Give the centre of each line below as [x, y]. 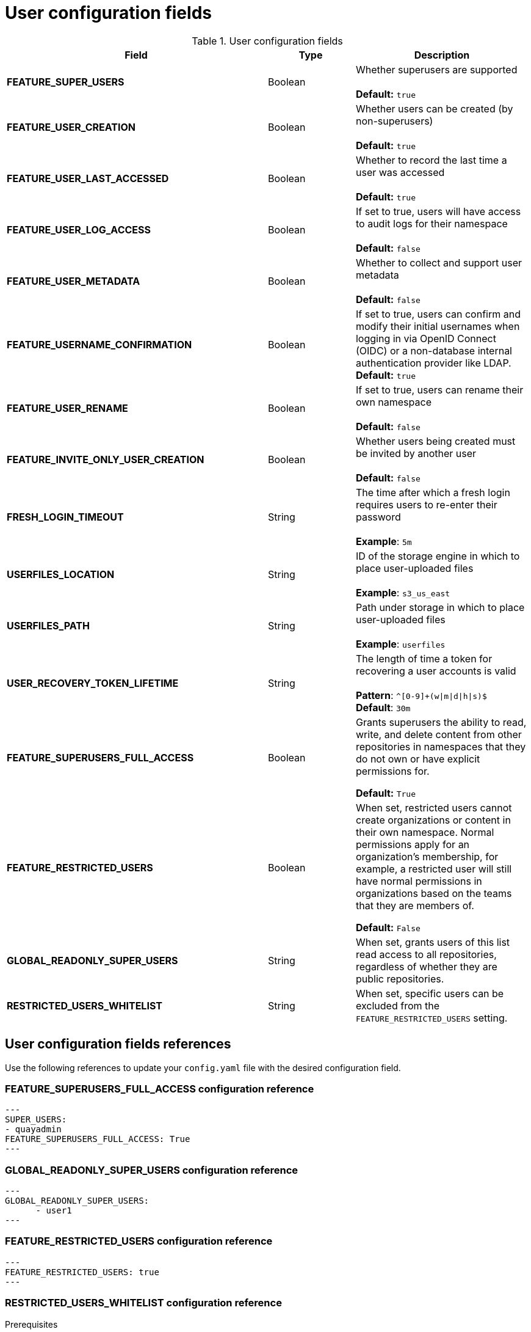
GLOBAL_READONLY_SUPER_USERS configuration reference [152, 1170]
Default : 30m [383, 707]
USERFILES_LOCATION [61, 574]
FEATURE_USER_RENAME [67, 408]
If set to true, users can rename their [439, 390]
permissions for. [392, 771]
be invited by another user [416, 453]
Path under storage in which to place [440, 607]
